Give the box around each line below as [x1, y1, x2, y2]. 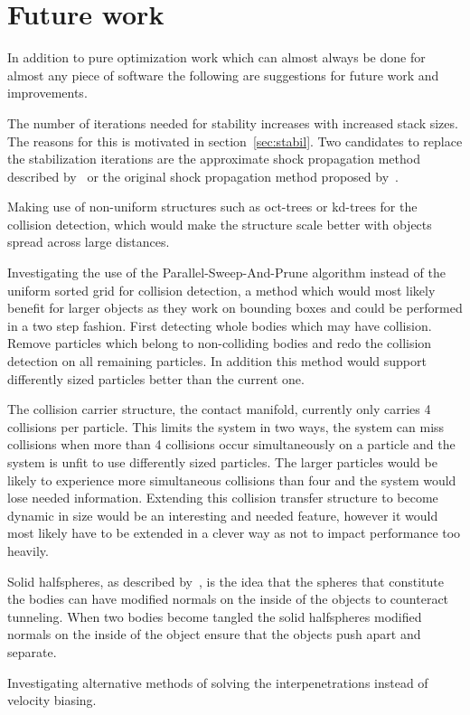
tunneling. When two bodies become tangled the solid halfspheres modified [7, 607, 422, 626]
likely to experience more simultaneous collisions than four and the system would [7, 470, 456, 489]
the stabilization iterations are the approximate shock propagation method [7, 149, 420, 168]
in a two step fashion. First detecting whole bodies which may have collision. [7, 315, 432, 334]
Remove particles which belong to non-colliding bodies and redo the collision [7, 334, 432, 353]
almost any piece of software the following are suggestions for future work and [7, 65, 439, 84]
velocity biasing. [7, 691, 97, 710]
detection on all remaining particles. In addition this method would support [7, 352, 427, 371]
